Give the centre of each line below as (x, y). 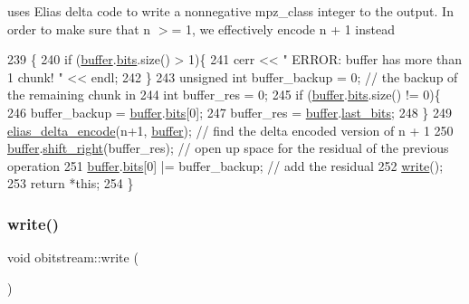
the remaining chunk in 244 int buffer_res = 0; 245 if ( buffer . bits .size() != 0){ (224, 95)
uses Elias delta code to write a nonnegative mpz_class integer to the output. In (230, 11)
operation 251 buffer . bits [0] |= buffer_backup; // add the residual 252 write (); (225, 165)
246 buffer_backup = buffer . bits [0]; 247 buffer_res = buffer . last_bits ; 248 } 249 (230, 112)
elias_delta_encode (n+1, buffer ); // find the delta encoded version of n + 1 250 (230, 130)
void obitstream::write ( (73, 257)
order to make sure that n (79, 28)
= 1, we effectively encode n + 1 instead (283, 28)
